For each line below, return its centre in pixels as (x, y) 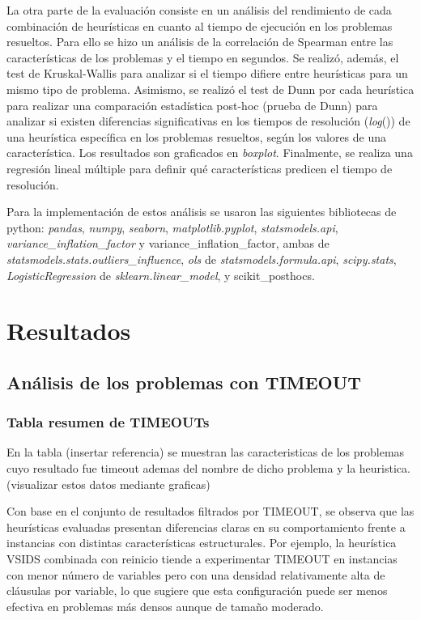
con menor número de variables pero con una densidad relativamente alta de (196, 574)
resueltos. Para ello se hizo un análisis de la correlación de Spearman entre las (200, 42)
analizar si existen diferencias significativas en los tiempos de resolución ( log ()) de (208, 121)
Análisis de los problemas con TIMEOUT (184, 382)
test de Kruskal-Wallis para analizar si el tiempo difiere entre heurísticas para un (207, 73)
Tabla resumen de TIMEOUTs (108, 422)
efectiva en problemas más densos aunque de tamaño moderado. (165, 606)
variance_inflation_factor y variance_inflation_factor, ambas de (168, 243)
